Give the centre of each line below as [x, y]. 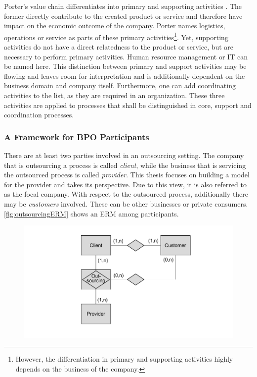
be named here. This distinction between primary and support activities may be [125, 66]
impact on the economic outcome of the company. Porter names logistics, [115, 26]
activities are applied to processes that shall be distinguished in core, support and [128, 105]
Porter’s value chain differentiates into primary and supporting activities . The [123, 6]
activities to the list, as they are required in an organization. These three [114, 95]
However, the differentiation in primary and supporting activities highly [124, 359]
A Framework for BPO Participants [77, 136]
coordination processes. [39, 115]
